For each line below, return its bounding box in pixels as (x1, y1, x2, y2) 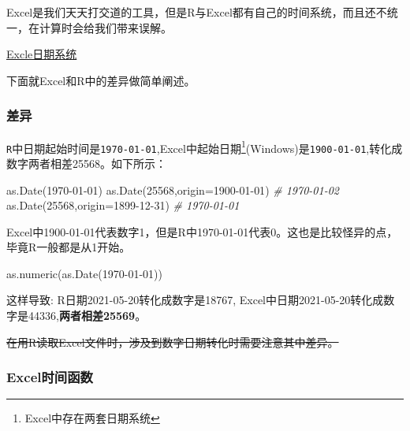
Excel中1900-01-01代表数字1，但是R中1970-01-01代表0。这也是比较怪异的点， (6, 223, 398, 240)
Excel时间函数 (6, 367, 93, 387)
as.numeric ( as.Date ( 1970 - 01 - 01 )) (6, 265, 162, 281)
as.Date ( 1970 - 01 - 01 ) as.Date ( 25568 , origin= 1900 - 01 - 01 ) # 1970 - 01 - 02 (6, 181, 339, 198)
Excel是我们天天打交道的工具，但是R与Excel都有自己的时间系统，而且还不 (6, 4, 387, 20)
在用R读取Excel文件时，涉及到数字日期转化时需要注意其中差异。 (6, 333, 339, 350)
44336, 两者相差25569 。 (28, 307, 147, 324)
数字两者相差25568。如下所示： (6, 154, 166, 171)
